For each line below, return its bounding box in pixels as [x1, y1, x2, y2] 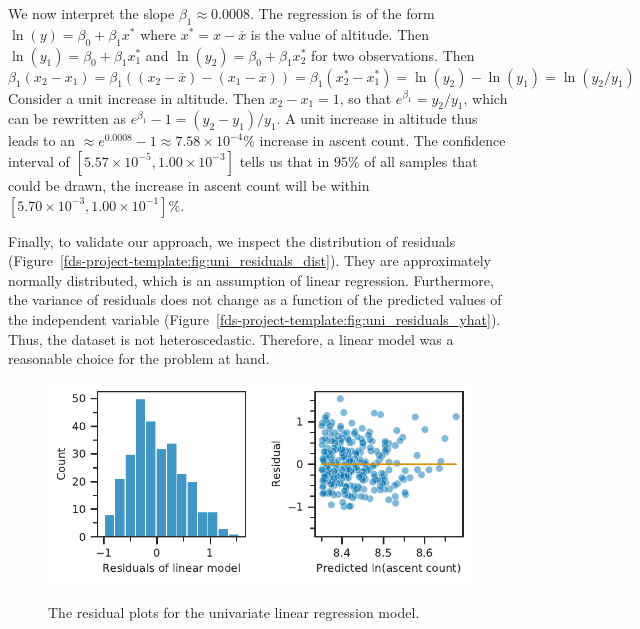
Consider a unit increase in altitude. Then [8, 87, 265, 108]
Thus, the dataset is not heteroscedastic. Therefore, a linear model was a [8, 328, 454, 349]
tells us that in [239, 150, 330, 171]
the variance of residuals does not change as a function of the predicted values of [8, 289, 502, 310]
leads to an [8, 130, 75, 151]
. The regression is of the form [249, 3, 435, 23]
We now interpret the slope [8, 3, 175, 23]
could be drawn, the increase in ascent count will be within [8, 174, 370, 195]
